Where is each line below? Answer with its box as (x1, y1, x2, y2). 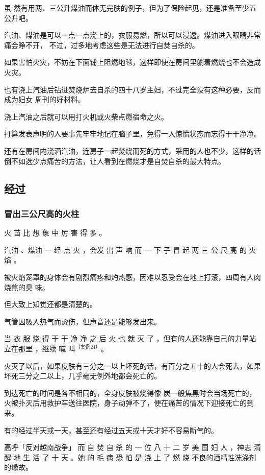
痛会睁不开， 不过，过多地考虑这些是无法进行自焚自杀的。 (4, 39, 199, 50)
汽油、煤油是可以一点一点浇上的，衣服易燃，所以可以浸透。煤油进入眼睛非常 (4, 30, 261, 40)
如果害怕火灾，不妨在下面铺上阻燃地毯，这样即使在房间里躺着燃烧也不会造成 (4, 57, 261, 67)
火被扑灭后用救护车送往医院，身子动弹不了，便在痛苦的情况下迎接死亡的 (4, 397, 247, 408)
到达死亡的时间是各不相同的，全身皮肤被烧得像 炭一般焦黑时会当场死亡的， (4, 387, 256, 398)
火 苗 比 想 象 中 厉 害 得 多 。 (4, 227, 107, 238)
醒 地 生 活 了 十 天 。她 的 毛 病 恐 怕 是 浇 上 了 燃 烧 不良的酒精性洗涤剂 (4, 452, 256, 462)
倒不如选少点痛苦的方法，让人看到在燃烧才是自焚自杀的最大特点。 (4, 155, 225, 166)
